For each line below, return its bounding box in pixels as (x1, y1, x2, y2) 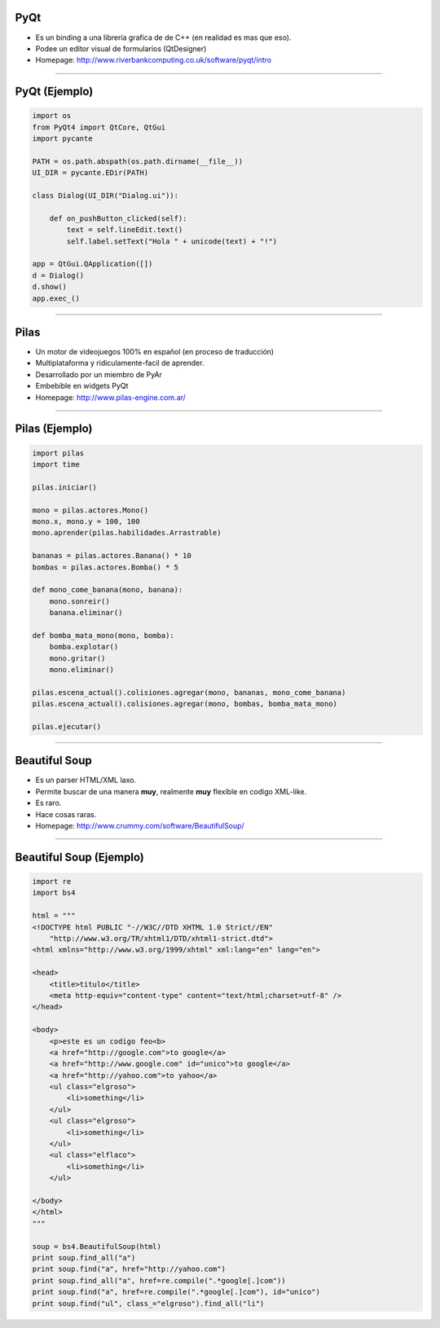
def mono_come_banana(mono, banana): (32, 585, 183, 595)
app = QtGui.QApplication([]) (32, 259, 153, 269)
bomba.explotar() (49, 642, 119, 652)
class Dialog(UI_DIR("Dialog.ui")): (32, 191, 179, 200)
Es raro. (35, 798, 62, 808)
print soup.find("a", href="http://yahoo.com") (32, 1264, 226, 1274)
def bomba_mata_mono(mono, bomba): (32, 631, 174, 640)
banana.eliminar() (49, 608, 123, 618)
